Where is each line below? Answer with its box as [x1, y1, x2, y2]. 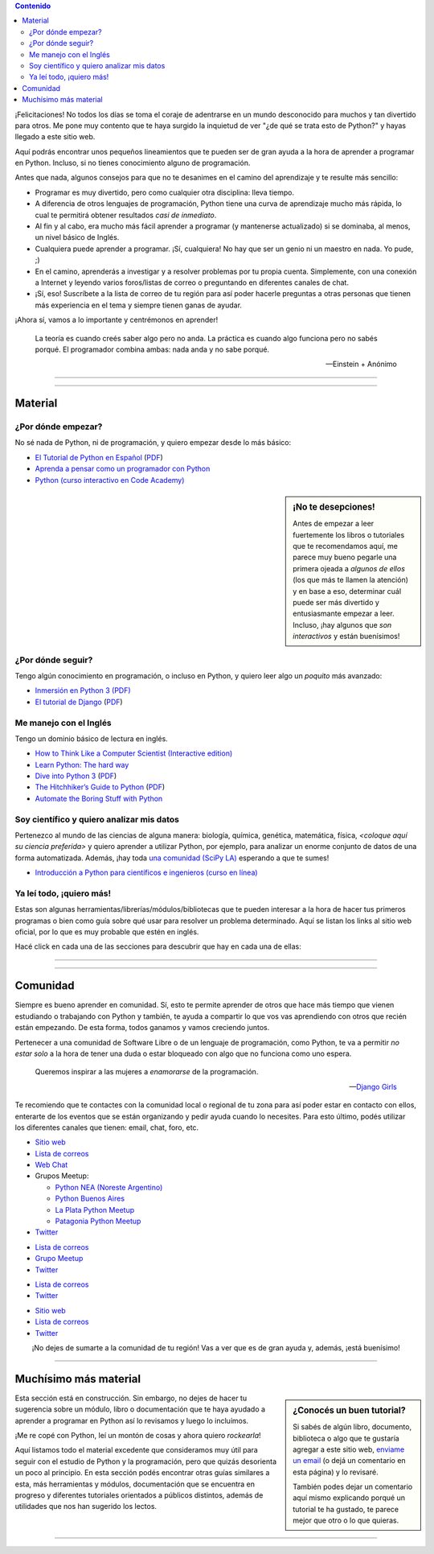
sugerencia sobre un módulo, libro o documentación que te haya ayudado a [14, 1404, 265, 1414]
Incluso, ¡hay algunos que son [293, 620, 392, 629]
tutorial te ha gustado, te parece [293, 1504, 399, 1514]
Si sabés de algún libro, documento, [293, 1422, 412, 1432]
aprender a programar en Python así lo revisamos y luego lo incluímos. [14, 1416, 249, 1425]
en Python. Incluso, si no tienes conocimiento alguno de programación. [14, 158, 251, 168]
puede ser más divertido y [293, 598, 379, 608]
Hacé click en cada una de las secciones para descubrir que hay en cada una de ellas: [14, 942, 301, 951]
